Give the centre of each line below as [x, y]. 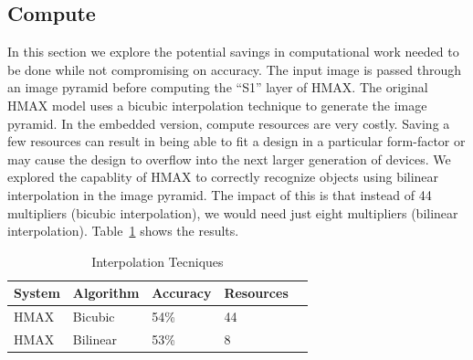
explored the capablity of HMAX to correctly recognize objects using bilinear [223, 177]
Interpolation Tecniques [158, 261]
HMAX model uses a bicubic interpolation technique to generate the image [217, 105]
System [37, 293]
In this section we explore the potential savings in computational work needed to [233, 52]
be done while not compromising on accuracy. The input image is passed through [235, 69]
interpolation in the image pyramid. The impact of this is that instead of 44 [220, 194]
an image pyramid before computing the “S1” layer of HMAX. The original [218, 87]
